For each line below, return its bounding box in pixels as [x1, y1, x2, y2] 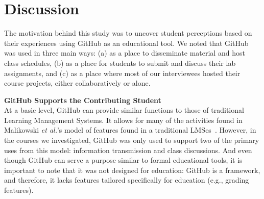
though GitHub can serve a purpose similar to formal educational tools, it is [4, 155, 243, 165]
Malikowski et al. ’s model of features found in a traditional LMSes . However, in [4, 125, 256, 135]
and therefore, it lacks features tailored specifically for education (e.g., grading [4, 175, 249, 185]
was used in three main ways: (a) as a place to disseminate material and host [4, 47, 245, 58]
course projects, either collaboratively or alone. [4, 78, 151, 88]
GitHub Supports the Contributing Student [4, 94, 161, 105]
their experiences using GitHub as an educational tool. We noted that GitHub [4, 37, 249, 48]
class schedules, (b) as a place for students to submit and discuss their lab [4, 57, 236, 68]
